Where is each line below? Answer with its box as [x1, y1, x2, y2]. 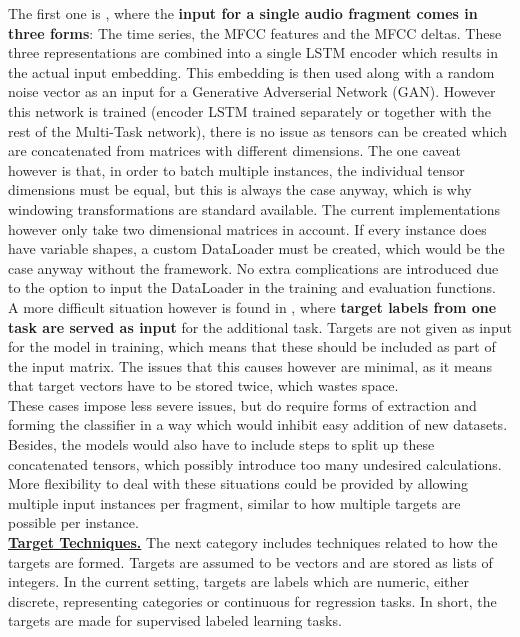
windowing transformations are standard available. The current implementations [8, 198, 501, 219]
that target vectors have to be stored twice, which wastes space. [8, 375, 399, 396]
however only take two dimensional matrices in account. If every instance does [8, 218, 487, 239]
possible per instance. [8, 512, 139, 533]
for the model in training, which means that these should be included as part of [8, 336, 496, 357]
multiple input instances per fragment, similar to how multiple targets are [8, 492, 461, 513]
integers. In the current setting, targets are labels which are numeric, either [8, 571, 470, 592]
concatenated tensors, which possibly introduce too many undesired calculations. [8, 453, 502, 474]
